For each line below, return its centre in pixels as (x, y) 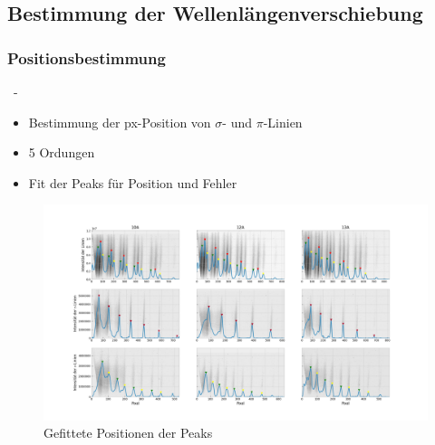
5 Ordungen (62, 152)
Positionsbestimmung (87, 57)
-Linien (283, 122)
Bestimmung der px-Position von (120, 122)
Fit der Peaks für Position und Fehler (133, 182)
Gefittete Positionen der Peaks (128, 433)
